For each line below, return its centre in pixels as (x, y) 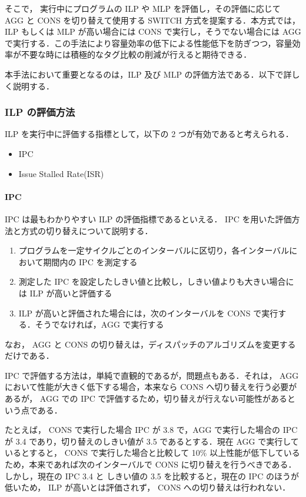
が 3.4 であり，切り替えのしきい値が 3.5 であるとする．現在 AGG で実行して (152, 441)
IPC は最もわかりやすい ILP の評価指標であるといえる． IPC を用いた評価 (148, 219)
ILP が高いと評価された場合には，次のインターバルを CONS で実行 (148, 313)
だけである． (29, 356)
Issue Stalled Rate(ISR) (61, 173)
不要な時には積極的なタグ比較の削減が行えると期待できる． (136, 54)
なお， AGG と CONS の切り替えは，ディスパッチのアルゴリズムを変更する (150, 344)
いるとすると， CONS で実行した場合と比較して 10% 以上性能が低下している (152, 453)
